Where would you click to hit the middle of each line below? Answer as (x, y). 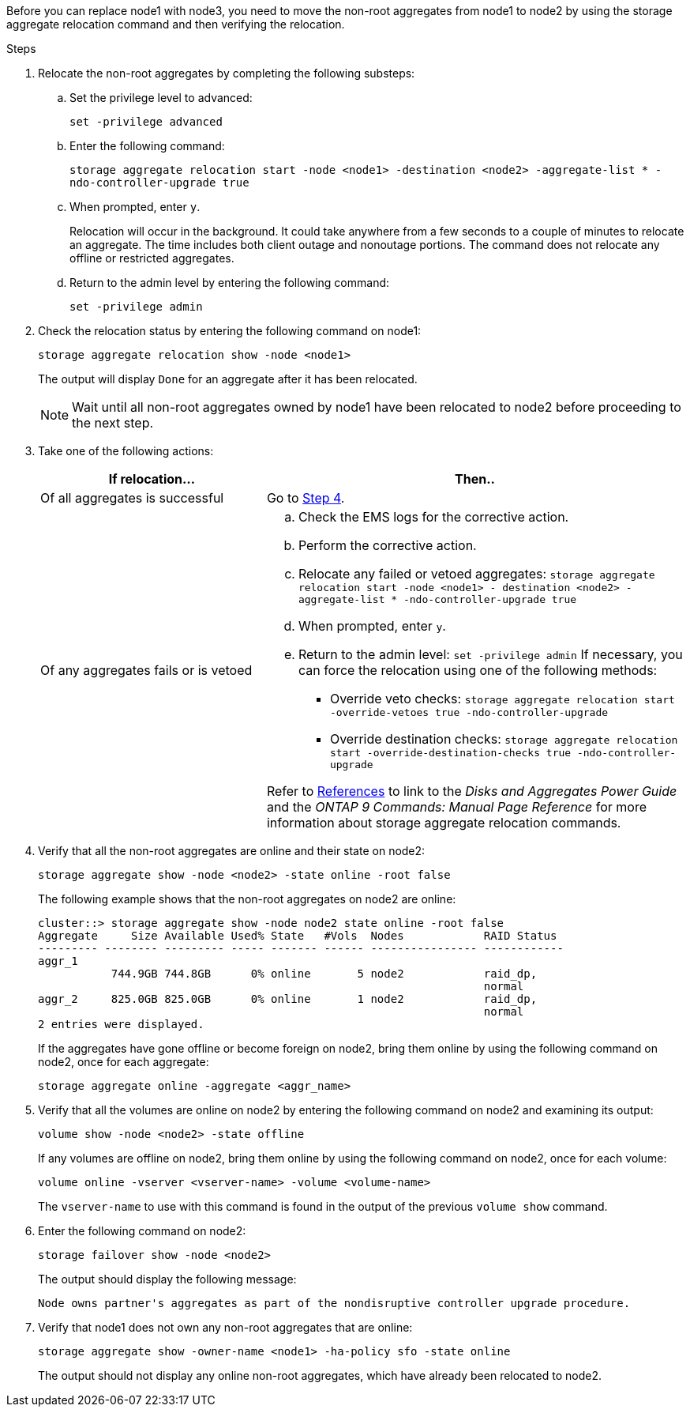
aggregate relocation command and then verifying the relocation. (176, 24)
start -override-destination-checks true (450, 753)
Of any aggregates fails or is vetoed (146, 670)
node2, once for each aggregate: (124, 1062)
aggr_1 (58, 961)
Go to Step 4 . (306, 498)
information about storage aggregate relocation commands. (444, 823)
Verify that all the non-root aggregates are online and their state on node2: (232, 851)
